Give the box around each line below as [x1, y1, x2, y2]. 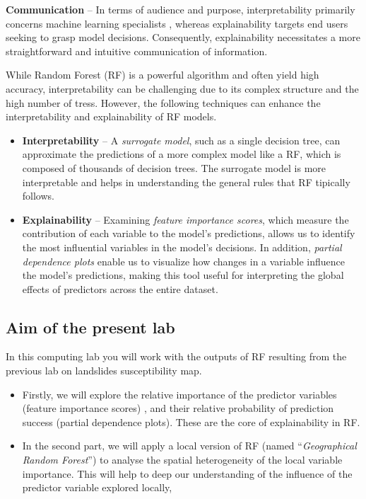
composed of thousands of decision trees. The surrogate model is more [22, 160, 326, 175]
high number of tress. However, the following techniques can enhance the [6, 95, 321, 110]
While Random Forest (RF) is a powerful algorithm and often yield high [6, 67, 319, 82]
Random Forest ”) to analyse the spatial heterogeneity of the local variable [22, 452, 343, 467]
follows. [22, 188, 54, 203]
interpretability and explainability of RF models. [6, 109, 217, 124]
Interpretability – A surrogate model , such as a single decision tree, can [22, 132, 341, 147]
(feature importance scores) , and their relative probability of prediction [22, 401, 334, 415]
